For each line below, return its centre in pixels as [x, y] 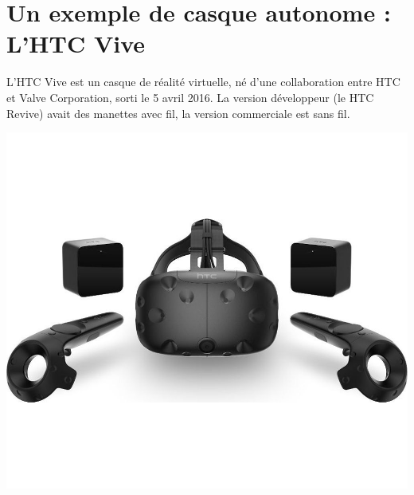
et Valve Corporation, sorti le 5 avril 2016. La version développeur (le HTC [190, 97]
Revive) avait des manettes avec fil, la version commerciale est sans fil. [178, 113]
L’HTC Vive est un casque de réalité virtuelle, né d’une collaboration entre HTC [203, 82]
